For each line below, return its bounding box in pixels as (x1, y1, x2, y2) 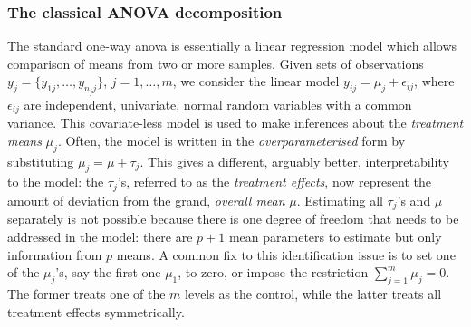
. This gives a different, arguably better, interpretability (139, 151, 449, 170)
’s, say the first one (55, 263, 161, 282)
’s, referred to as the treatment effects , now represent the (117, 172, 431, 191)
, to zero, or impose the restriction (178, 263, 369, 282)
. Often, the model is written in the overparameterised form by (57, 130, 406, 149)
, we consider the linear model (172, 72, 340, 91)
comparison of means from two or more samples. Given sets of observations (7, 53, 424, 72)
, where (414, 72, 455, 91)
